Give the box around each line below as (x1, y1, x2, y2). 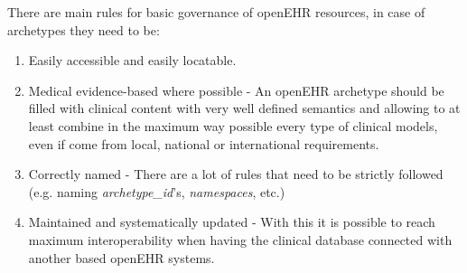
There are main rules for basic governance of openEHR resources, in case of (7, 3, 425, 21)
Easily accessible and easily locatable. (28, 51, 237, 70)
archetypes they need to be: (7, 20, 160, 39)
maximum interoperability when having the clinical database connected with (28, 230, 453, 249)
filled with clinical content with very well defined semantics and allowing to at (28, 99, 461, 118)
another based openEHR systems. (28, 248, 215, 267)
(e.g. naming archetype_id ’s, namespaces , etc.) (28, 182, 285, 201)
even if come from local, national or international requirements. (28, 134, 379, 153)
